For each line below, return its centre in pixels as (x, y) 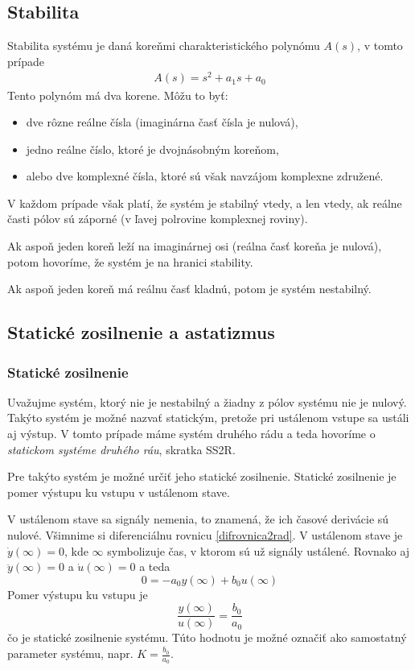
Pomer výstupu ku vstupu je (78, 594)
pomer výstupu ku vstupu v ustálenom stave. (119, 492)
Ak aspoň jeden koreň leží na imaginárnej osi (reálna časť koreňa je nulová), (195, 246)
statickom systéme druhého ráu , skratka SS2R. (121, 449)
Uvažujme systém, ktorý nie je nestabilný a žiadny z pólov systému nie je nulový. (207, 401)
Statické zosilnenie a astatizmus (141, 332)
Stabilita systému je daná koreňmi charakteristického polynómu (164, 45)
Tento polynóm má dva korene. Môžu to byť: (118, 95)
